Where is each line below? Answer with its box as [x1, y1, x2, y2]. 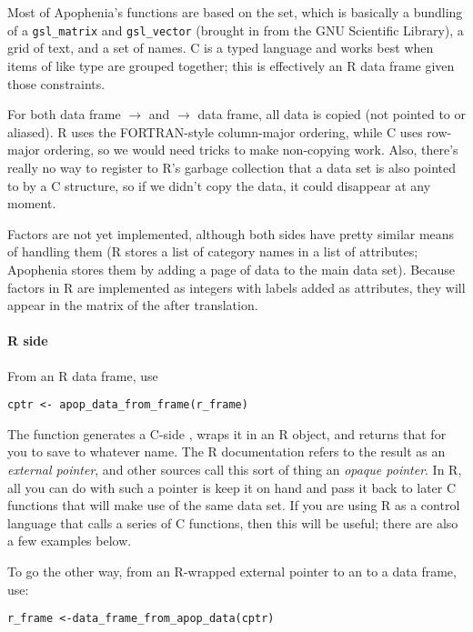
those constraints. [7, 74, 106, 93]
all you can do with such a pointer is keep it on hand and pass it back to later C [7, 477, 457, 497]
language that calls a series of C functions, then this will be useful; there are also [7, 513, 458, 532]
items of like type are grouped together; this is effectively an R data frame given [7, 56, 455, 75]
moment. [7, 194, 56, 213]
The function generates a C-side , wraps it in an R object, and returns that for [7, 424, 447, 443]
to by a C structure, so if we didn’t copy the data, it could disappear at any [7, 176, 431, 195]
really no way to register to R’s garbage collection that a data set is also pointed [7, 158, 457, 176]
